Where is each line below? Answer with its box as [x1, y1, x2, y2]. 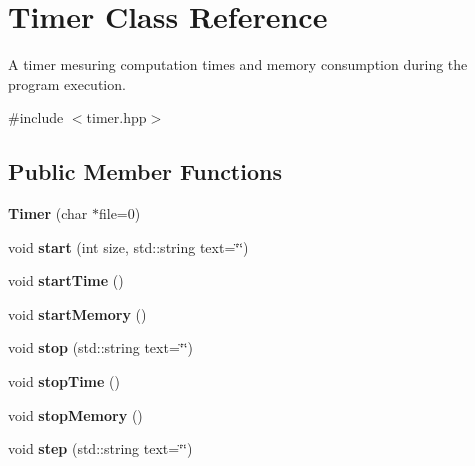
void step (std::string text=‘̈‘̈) [8, 438, 193, 459]
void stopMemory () [8, 404, 143, 425]
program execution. [8, 73, 126, 94]
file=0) [98, 203, 141, 224]
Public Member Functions [8, 156, 282, 187]
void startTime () [8, 270, 124, 291]
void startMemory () [8, 303, 147, 324]
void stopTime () [8, 371, 120, 392]
